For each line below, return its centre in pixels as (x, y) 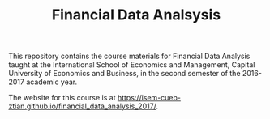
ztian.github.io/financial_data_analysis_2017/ (82, 106)
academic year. (51, 82)
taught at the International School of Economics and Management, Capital (132, 65)
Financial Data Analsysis (136, 15)
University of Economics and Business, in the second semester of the (124, 74)
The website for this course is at (62, 98)
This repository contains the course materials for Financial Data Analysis (129, 56)
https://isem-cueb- (149, 98)
